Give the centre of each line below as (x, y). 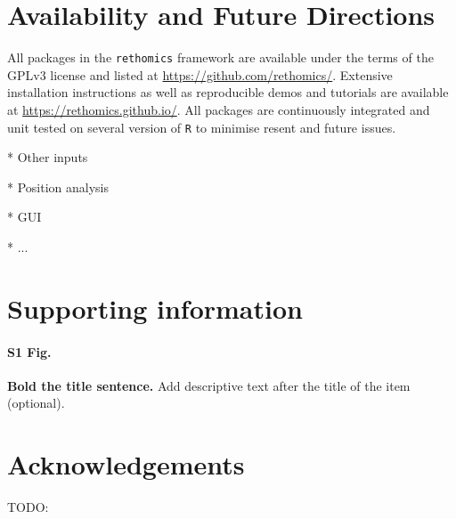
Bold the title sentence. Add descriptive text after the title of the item (209, 385)
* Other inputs (48, 157)
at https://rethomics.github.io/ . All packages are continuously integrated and (219, 109)
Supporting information (155, 308)
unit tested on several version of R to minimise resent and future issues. (202, 127)
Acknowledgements (126, 464)
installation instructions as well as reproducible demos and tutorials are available (228, 92)
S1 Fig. (29, 351)
